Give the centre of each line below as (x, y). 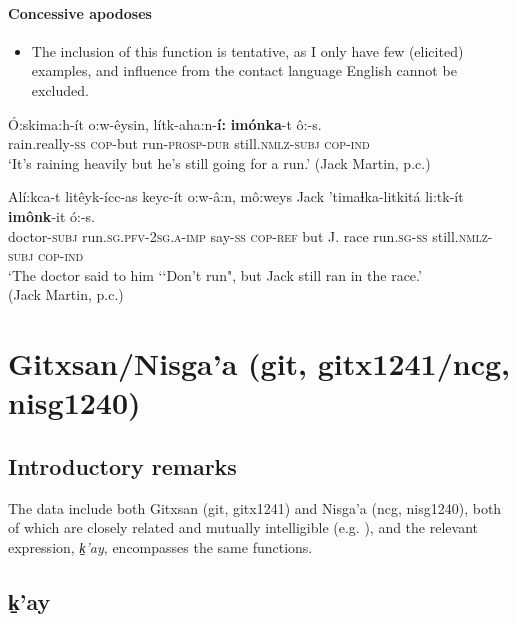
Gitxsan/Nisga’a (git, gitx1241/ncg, (259, 363)
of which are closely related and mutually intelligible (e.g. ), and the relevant (243, 527)
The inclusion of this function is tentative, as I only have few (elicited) (247, 50)
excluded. (60, 89)
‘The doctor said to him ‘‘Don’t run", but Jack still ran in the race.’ (215, 274)
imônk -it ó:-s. (51, 215)
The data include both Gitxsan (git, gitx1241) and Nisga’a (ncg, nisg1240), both (255, 507)
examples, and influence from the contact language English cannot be (244, 70)
